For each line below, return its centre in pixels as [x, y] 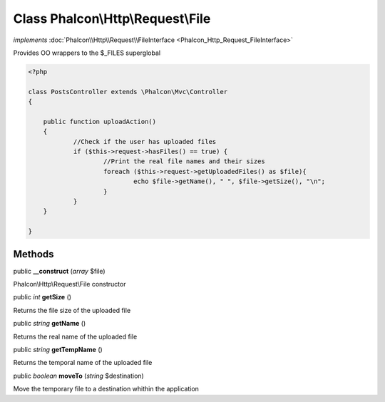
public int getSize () [42, 297]
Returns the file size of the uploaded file [72, 310]
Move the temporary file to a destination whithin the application [106, 389]
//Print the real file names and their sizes [184, 161]
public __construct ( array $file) [60, 271]
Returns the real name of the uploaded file [75, 336]
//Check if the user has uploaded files [145, 141]
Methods [34, 254]
